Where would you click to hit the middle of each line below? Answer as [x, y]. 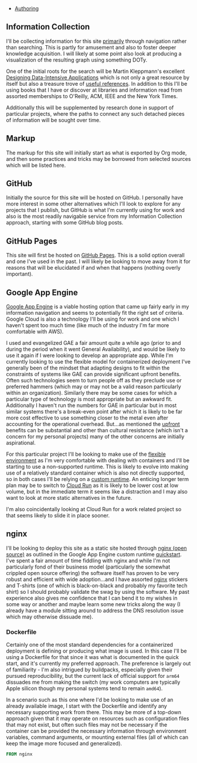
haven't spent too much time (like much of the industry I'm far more [88, 325]
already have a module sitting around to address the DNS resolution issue [95, 610]
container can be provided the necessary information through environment [96, 731]
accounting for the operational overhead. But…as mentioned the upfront [93, 424]
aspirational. [21, 443]
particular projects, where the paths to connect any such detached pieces [95, 113]
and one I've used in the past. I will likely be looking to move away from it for [98, 261]
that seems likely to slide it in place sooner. [58, 516]
